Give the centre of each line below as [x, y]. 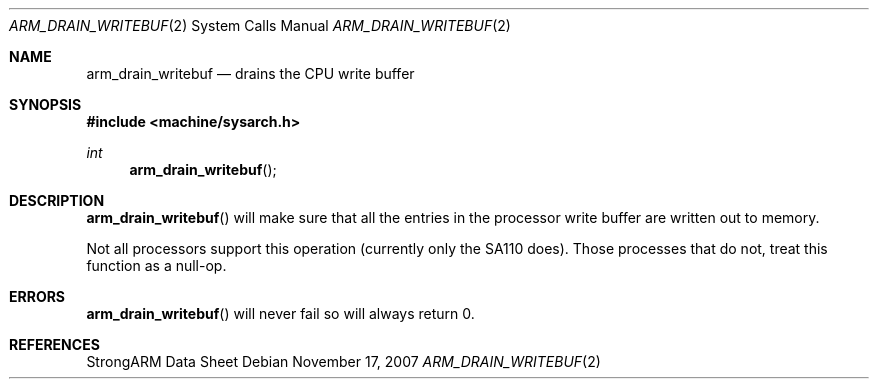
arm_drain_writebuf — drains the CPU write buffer [250, 73]
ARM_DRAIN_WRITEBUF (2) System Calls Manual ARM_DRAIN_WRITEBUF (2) [260, 25]
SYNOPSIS [45, 104]
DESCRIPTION [57, 200]
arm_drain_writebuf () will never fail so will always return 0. [280, 313]
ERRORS [37, 296]
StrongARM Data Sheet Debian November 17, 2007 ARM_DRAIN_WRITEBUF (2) [343, 361]
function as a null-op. [156, 265]
